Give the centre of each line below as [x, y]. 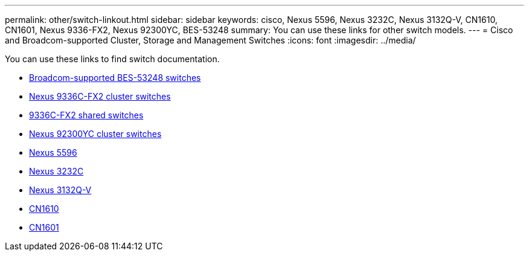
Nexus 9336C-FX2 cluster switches [100, 96]
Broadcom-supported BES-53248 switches [115, 78]
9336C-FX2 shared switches [86, 115]
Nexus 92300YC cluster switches [95, 134]
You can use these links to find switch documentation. [112, 59]
